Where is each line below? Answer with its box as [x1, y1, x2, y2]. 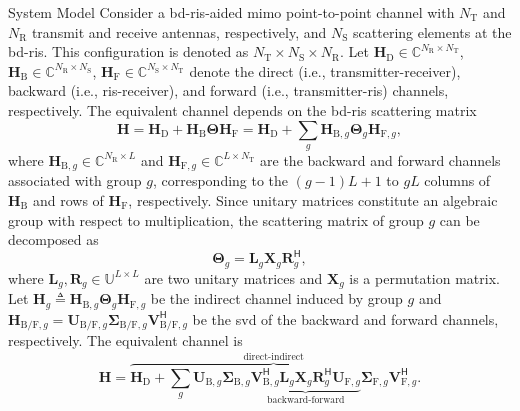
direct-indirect [243, 351, 304, 362]
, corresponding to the [152, 170, 289, 191]
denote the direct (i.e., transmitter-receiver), [189, 60, 461, 81]
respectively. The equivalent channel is [8, 330, 243, 351]
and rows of [32, 190, 104, 210]
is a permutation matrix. [349, 267, 500, 288]
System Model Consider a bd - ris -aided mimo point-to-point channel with [8, 2, 455, 22]
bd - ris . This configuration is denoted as [8, 41, 249, 62]
